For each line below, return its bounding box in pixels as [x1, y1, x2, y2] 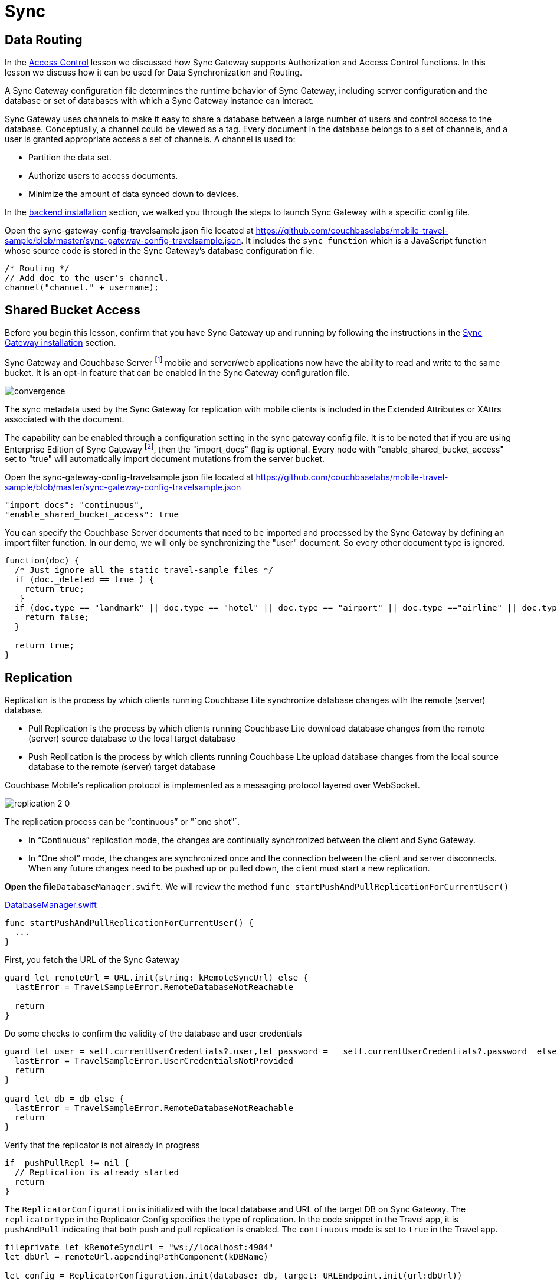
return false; [24, 612, 90, 622]
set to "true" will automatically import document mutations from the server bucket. [5, 454, 325, 464]
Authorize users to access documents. [28, 171, 178, 181]
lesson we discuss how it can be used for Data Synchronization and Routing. [5, 67, 302, 78]
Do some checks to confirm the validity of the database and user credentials [5, 1028, 302, 1039]
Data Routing [5, 32, 83, 47]
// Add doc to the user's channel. [5, 273, 169, 283]
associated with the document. [5, 414, 124, 424]
